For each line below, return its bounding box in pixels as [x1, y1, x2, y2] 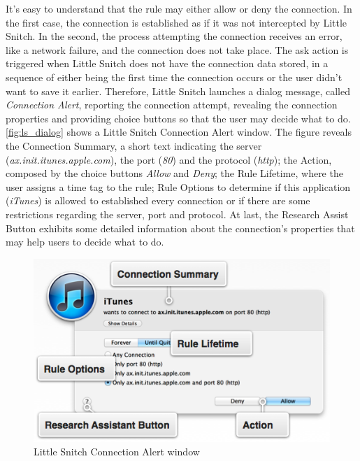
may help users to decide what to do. [6, 234, 164, 249]
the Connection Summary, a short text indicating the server [6, 138, 262, 153]
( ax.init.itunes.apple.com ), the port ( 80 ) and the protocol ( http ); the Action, [6, 152, 332, 166]
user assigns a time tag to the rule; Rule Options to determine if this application [6, 179, 351, 194]
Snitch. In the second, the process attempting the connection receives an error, [6, 29, 343, 43]
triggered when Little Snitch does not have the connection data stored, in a [6, 56, 329, 71]
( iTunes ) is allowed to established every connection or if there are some [6, 193, 310, 208]
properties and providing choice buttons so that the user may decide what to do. [6, 111, 351, 125]
